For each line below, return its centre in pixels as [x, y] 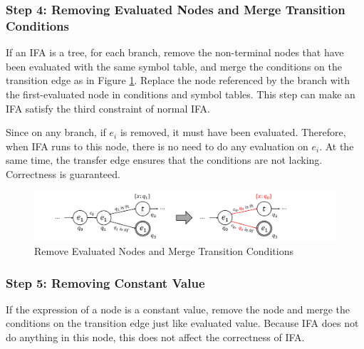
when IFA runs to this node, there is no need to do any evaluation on [157, 146]
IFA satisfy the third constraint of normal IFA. [108, 108]
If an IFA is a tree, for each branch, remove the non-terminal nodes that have [175, 52]
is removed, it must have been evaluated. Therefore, [233, 132]
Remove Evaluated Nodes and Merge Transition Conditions [164, 251]
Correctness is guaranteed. [63, 173]
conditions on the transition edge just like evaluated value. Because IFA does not [182, 323]
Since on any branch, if [56, 132]
